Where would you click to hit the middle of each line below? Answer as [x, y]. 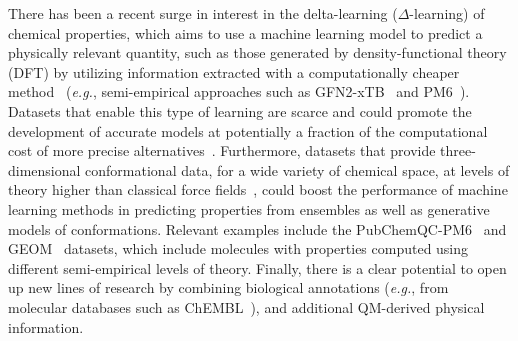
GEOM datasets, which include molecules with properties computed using [238, 248]
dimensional [44, 169]
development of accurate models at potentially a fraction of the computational [248, 130]
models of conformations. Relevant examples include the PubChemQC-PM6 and [257, 228]
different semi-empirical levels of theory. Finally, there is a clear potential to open [257, 267]
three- [458, 150]
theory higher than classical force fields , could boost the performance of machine [258, 189]
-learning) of [447, 13]
